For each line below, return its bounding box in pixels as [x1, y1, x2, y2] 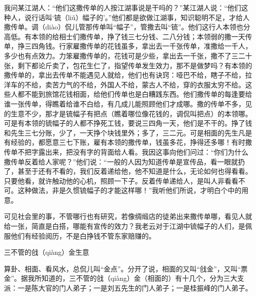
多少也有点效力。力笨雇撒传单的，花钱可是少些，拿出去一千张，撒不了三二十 [4, 50, 252, 60]
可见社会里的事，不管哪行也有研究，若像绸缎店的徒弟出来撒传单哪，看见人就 [4, 211, 252, 221]
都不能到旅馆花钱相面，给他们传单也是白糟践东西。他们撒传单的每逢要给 [17, 89, 252, 99]
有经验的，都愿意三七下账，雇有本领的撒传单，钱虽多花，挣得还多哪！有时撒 [4, 137, 252, 147]
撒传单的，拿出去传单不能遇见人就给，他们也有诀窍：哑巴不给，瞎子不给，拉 [4, 70, 252, 80]
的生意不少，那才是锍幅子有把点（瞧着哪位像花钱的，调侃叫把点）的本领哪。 [4, 108, 252, 118]
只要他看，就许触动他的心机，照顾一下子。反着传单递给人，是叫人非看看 [4, 175, 238, 186]
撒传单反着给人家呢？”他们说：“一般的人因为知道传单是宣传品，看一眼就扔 [4, 156, 245, 166]
